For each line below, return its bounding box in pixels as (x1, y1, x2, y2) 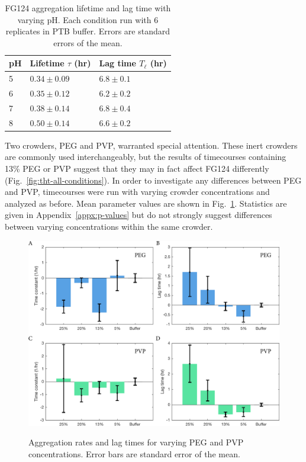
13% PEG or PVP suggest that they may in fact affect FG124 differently (5, 162, 269, 175)
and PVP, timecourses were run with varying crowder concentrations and (5, 185, 270, 198)
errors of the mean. (53, 36, 123, 49)
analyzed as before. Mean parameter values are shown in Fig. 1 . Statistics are (5, 197, 287, 209)
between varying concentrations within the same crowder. (5, 220, 213, 232)
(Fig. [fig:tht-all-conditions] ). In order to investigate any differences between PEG (5, 174, 302, 186)
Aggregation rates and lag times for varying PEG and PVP (28, 436, 244, 448)
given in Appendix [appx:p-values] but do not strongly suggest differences (5, 208, 272, 221)
